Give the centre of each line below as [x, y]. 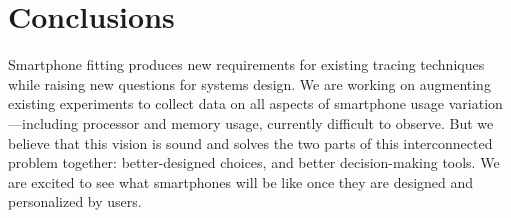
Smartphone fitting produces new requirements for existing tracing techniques [246, 64]
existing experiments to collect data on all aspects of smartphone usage [226, 103]
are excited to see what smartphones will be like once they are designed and [241, 181]
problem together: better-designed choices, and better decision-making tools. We [254, 162]
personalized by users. [75, 201]
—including [43, 122]
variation [475, 103]
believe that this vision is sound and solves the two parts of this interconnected [250, 142]
